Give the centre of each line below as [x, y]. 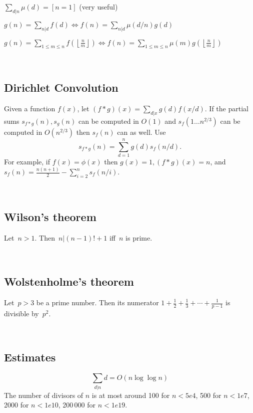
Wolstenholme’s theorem [69, 281]
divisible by [21, 313]
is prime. [139, 237]
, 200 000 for [77, 405]
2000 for [16, 405]
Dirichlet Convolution [61, 87]
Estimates [30, 357]
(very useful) [98, 7]
